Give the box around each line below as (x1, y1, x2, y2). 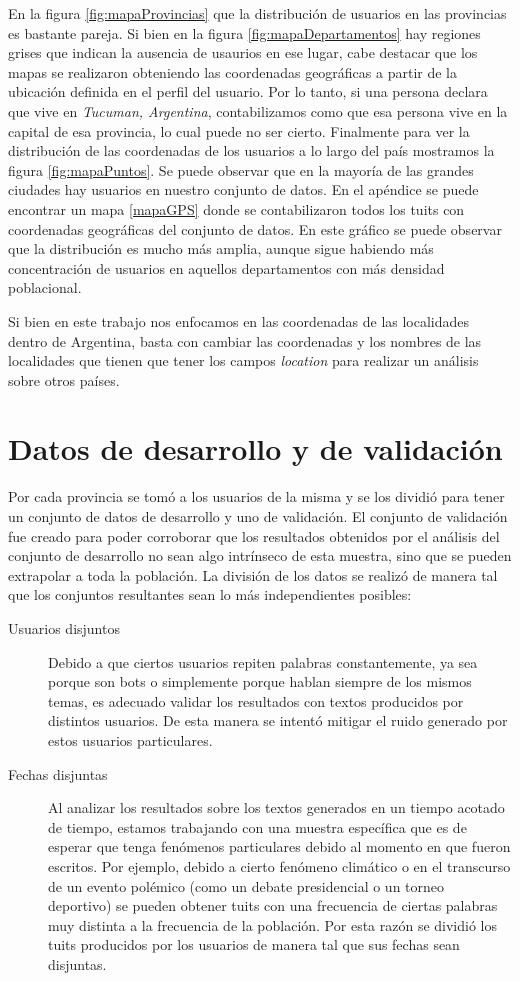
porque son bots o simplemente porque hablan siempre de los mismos (48, 671, 472, 692)
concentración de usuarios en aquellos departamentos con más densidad (8, 257, 445, 278)
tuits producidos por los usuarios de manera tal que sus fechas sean (48, 934, 460, 955)
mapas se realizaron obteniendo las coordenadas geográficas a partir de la (8, 61, 457, 82)
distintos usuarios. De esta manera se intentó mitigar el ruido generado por (48, 710, 508, 731)
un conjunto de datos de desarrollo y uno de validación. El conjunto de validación (8, 506, 508, 526)
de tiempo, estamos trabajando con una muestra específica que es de (48, 816, 467, 837)
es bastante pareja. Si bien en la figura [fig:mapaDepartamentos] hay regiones (8, 22, 481, 43)
